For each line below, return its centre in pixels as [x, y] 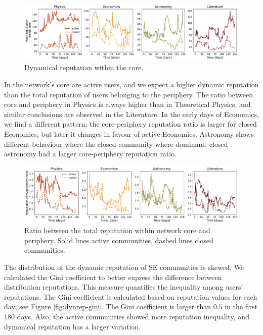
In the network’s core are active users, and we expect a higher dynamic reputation [131, 84]
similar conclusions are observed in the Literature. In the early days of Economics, [131, 114]
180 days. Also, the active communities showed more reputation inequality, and [127, 316]
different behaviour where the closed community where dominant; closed [116, 144]
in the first [241, 306]
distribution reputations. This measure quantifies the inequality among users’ [124, 287]
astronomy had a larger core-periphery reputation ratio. [91, 154]
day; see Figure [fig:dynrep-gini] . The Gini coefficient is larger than [107, 306]
